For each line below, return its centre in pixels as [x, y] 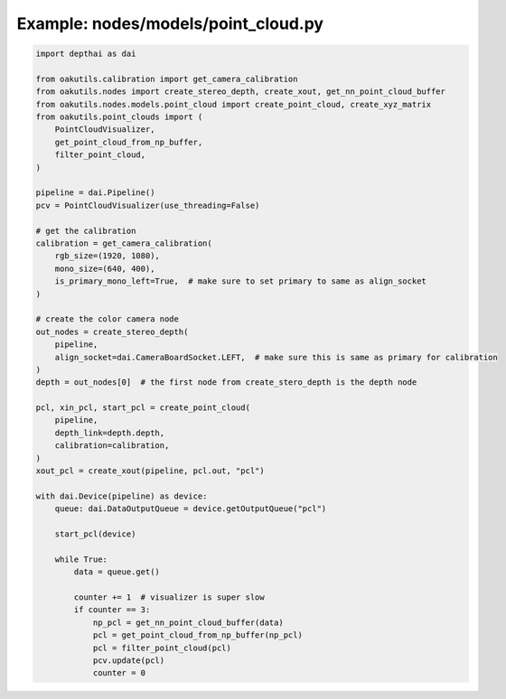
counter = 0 [119, 673]
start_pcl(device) [95, 534]
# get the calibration [86, 231]
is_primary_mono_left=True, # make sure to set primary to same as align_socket [240, 281]
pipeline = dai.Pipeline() [95, 193]
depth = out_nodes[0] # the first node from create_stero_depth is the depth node [226, 382]
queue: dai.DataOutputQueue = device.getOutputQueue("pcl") [191, 509]
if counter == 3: [112, 610]
